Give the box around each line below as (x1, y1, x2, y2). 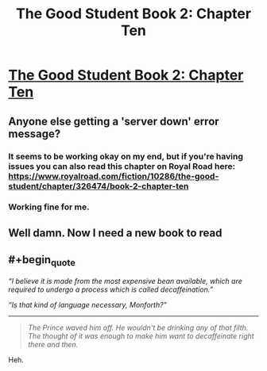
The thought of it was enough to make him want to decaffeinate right (27, 331, 254, 341)
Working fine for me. (8, 201, 90, 212)
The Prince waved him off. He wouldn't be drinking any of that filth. (27, 323, 249, 332)
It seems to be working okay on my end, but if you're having (8, 151, 244, 162)
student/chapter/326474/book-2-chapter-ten (8, 180, 189, 191)
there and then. (27, 339, 79, 349)
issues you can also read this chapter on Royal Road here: (8, 160, 236, 171)
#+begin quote (8, 253, 75, 269)
